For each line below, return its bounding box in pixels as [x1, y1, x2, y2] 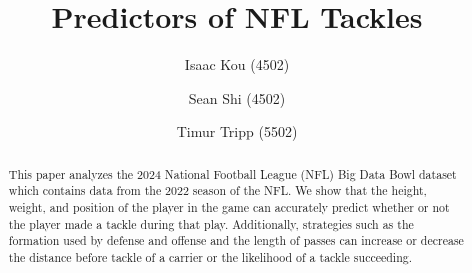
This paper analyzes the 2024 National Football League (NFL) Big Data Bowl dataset [8, 165, 457, 182]
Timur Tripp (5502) [176, 121, 298, 142]
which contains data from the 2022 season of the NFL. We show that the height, [8, 182, 427, 199]
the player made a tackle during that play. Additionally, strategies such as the [8, 215, 414, 232]
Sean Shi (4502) [188, 87, 286, 108]
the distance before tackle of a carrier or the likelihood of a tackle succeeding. [8, 248, 413, 265]
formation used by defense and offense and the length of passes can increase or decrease [8, 232, 464, 249]
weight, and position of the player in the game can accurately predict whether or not [8, 199, 450, 216]
